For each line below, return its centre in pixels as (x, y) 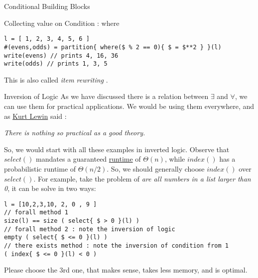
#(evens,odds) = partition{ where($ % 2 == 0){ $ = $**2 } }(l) (113, 47)
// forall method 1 (36, 213)
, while (175, 159)
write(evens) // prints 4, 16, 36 (61, 55)
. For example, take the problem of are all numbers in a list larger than (142, 178)
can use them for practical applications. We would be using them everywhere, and (129, 106)
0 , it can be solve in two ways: (50, 188)
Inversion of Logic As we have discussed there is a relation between (106, 96)
